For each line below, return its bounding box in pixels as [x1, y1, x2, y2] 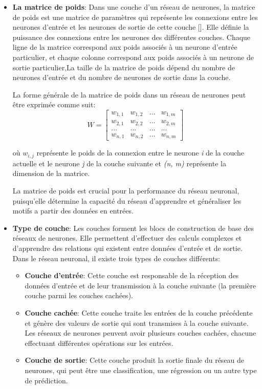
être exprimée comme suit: [12, 99, 96, 110]
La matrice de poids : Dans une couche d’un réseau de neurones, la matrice [12, 2, 255, 12]
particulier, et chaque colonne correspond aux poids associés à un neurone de [12, 51, 254, 62]
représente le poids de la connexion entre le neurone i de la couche [36, 147, 245, 158]
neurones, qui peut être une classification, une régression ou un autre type [25, 364, 257, 375]
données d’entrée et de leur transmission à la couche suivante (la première [25, 280, 256, 290]
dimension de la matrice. [12, 168, 90, 179]
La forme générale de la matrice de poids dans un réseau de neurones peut [12, 89, 246, 100]
